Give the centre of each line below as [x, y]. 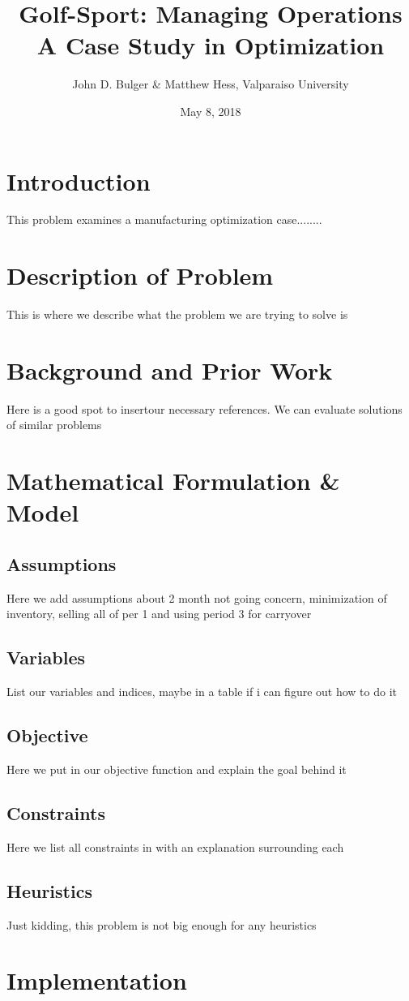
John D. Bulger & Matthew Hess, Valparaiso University [211, 84]
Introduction [79, 180]
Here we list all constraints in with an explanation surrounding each [175, 846]
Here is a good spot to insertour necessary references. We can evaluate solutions [204, 408]
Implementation [97, 980]
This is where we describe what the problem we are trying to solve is [177, 314]
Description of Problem [140, 275]
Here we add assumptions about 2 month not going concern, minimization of [197, 597]
